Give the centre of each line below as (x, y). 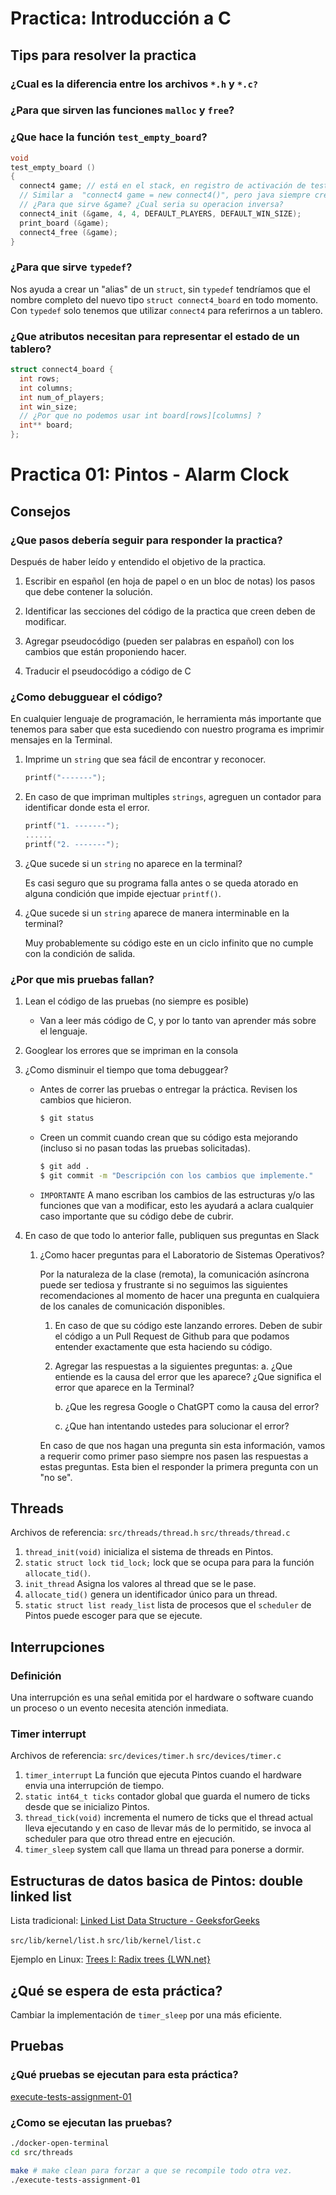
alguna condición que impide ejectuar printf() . (123, 893)
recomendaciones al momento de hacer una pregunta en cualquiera (179, 1295)
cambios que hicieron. (85, 1100)
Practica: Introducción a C (121, 18)
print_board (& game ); (64, 223)
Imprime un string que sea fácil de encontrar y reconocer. (145, 759)
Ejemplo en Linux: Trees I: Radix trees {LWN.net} (110, 1959)
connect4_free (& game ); (68, 232)
